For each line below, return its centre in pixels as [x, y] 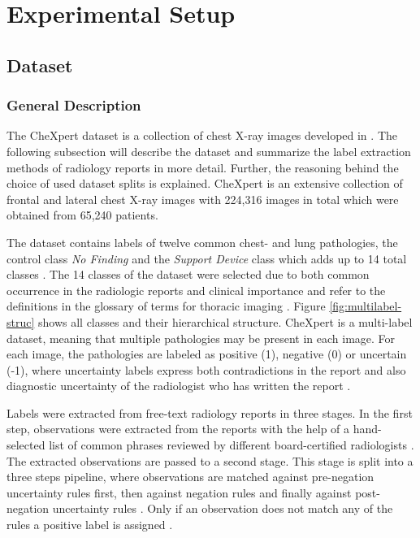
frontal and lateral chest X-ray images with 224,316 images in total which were [203, 199]
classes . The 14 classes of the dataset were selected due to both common [188, 274]
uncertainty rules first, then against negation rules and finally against [179, 492]
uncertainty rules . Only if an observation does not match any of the [223, 508]
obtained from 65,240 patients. [82, 215]
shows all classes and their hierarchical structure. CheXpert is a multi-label [225, 321]
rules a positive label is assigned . [90, 525]
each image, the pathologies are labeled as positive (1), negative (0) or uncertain [207, 354]
